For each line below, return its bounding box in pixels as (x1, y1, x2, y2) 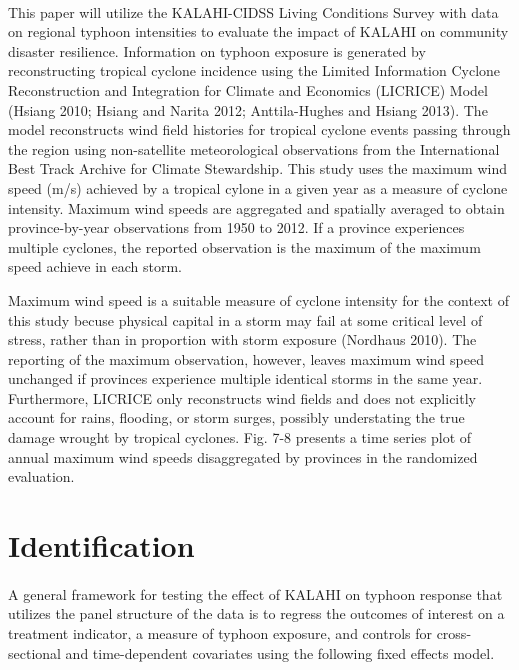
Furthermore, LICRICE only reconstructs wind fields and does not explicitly (8, 387, 476, 408)
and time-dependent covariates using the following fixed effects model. (65, 642, 495, 663)
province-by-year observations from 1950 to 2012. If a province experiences (8, 217, 465, 238)
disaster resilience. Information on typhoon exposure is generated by (8, 40, 426, 61)
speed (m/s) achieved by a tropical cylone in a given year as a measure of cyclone (8, 177, 508, 198)
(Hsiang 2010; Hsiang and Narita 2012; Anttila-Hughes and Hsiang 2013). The (8, 99, 488, 120)
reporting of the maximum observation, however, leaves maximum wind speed (8, 348, 484, 369)
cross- (436, 623, 472, 643)
